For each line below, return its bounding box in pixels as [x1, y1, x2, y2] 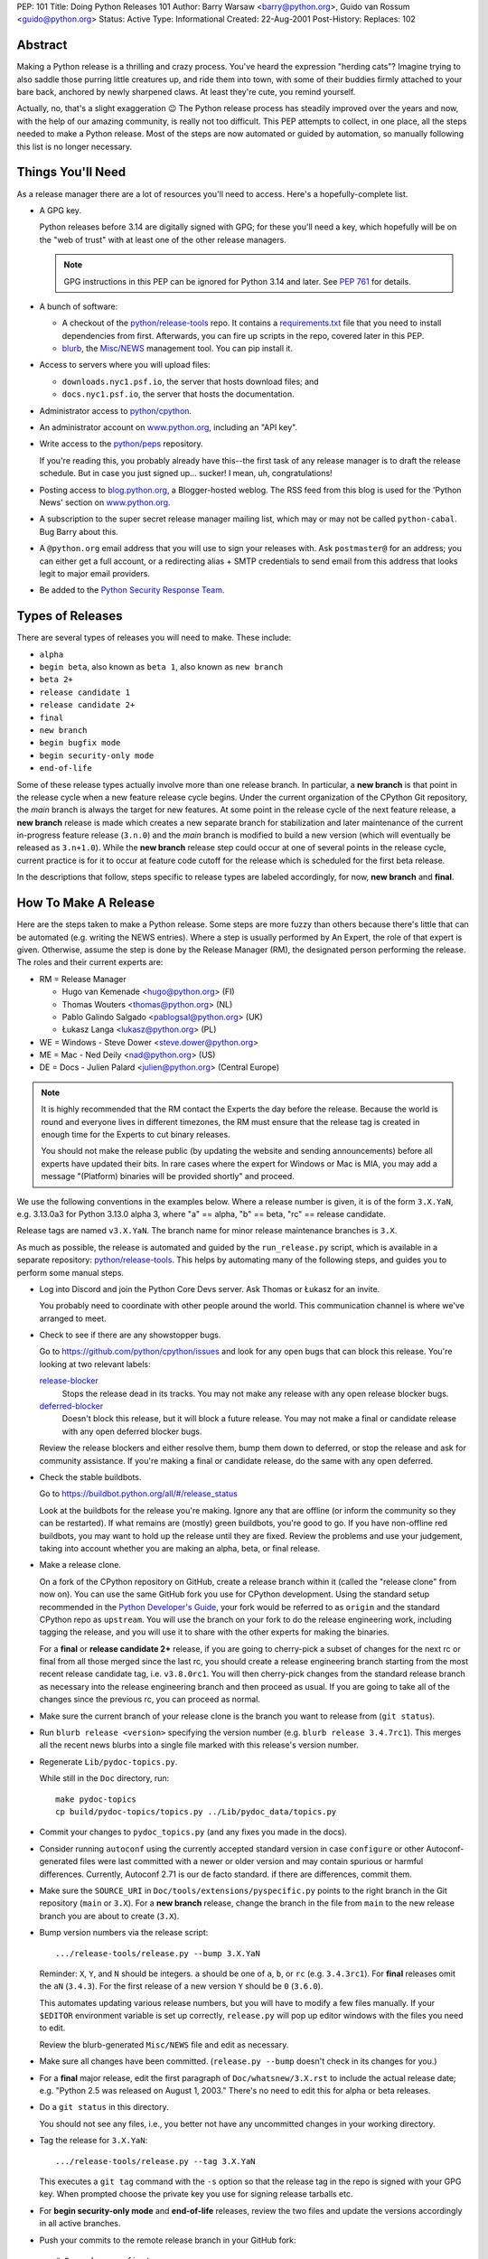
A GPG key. [39, 204, 81, 216]
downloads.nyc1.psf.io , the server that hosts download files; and [61, 376, 320, 387]
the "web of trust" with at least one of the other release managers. [39, 234, 286, 245]
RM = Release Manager [39, 973, 127, 984]
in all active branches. [39, 2218, 121, 2229]
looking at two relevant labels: [39, 1358, 151, 1369]
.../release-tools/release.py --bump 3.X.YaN [55, 1948, 261, 1958]
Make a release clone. [39, 1560, 122, 1570]
